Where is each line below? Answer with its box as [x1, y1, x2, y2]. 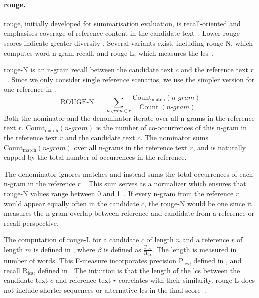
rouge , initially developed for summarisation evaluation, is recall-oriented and [4, 18, 241, 28]
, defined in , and [189, 255, 242, 266]
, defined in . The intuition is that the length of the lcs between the [33, 265, 240, 275]
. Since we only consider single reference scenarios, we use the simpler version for [7, 74, 255, 84]
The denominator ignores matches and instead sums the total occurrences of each [4, 168, 253, 179]
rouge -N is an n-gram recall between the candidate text [4, 64, 173, 75]
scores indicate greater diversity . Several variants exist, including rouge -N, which [4, 37, 253, 48]
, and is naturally [193, 142, 246, 152]
